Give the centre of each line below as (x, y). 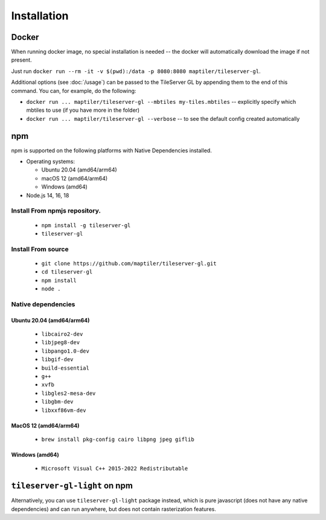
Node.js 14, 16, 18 (48, 195)
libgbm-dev (57, 402)
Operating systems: (51, 162)
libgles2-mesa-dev (69, 393)
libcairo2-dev (62, 334)
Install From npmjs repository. (56, 211)
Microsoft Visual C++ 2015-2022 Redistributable (115, 469)
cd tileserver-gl (67, 272)
